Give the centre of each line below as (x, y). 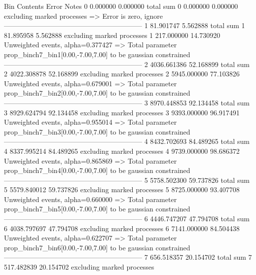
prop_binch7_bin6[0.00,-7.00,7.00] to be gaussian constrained (97, 247)
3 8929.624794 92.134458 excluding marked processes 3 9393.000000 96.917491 (122, 112)
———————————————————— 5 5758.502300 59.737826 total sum (127, 180)
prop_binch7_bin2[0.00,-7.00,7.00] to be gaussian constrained (97, 93)
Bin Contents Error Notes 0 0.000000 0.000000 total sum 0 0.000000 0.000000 (121, 6)
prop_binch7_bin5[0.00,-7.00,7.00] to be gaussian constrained (97, 209)
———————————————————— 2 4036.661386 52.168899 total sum (127, 64)
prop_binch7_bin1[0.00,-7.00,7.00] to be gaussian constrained (97, 54)
